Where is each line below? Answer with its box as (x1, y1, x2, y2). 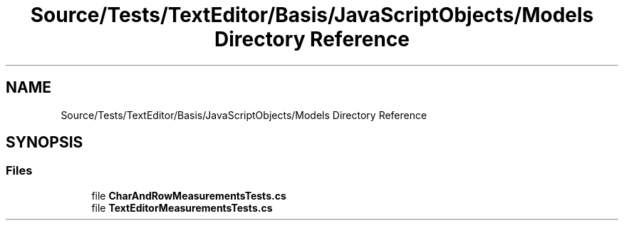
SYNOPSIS (6, 133, 83, 152)
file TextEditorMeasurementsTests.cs (91, 201, 273, 214)
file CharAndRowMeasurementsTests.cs (91, 189, 286, 202)
